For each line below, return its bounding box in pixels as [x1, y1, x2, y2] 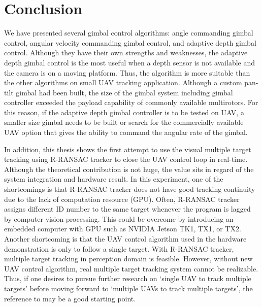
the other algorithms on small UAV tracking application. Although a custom [4, 77, 242, 88]
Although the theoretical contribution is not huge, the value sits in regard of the [4, 163, 254, 174]
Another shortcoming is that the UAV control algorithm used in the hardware [4, 233, 247, 244]
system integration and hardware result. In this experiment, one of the [4, 174, 223, 184]
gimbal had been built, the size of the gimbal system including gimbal [16, 87, 233, 97]
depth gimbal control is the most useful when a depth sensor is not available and [4, 57, 255, 67]
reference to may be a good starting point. [4, 293, 136, 303]
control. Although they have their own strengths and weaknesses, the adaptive [4, 47, 248, 58]
